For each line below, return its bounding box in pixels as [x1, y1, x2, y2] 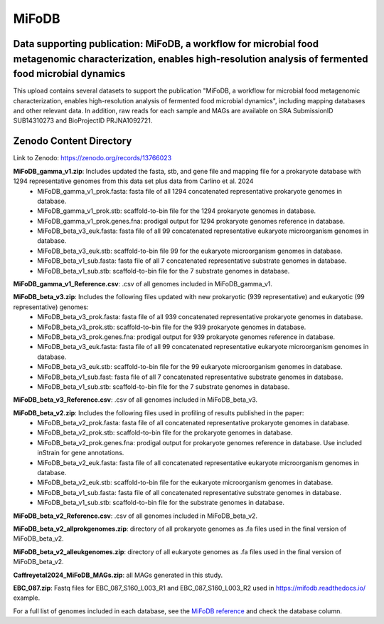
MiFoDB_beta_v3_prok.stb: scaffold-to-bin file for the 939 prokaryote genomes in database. [37, 323, 306, 331]
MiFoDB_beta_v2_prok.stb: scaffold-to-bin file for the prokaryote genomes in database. [37, 428, 293, 437]
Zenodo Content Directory [13, 135, 132, 147]
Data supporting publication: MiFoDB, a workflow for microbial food [13, 38, 319, 50]
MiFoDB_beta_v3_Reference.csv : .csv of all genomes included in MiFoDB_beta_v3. [13, 395, 258, 404]
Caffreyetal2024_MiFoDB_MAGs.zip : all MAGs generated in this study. [13, 571, 223, 579]
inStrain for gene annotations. [37, 449, 124, 457]
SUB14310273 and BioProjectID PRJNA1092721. [13, 116, 153, 125]
